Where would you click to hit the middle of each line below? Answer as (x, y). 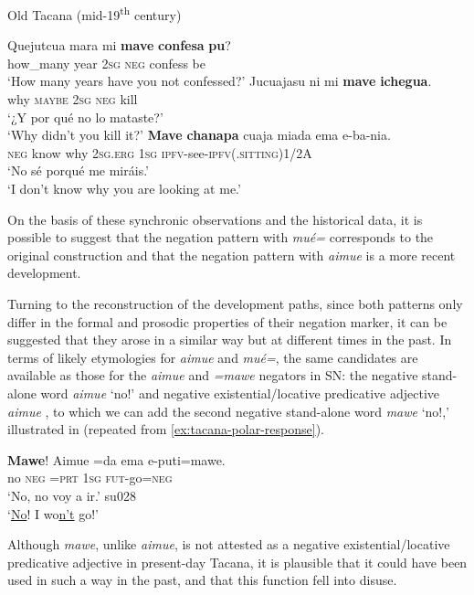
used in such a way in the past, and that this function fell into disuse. (202, 580)
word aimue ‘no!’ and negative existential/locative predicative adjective (240, 393)
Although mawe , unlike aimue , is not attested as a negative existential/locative (229, 544)
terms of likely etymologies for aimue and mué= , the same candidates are (213, 357)
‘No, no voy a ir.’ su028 (72, 495)
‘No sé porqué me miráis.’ (78, 170)
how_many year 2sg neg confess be (106, 63)
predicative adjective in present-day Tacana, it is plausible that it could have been (237, 562)
